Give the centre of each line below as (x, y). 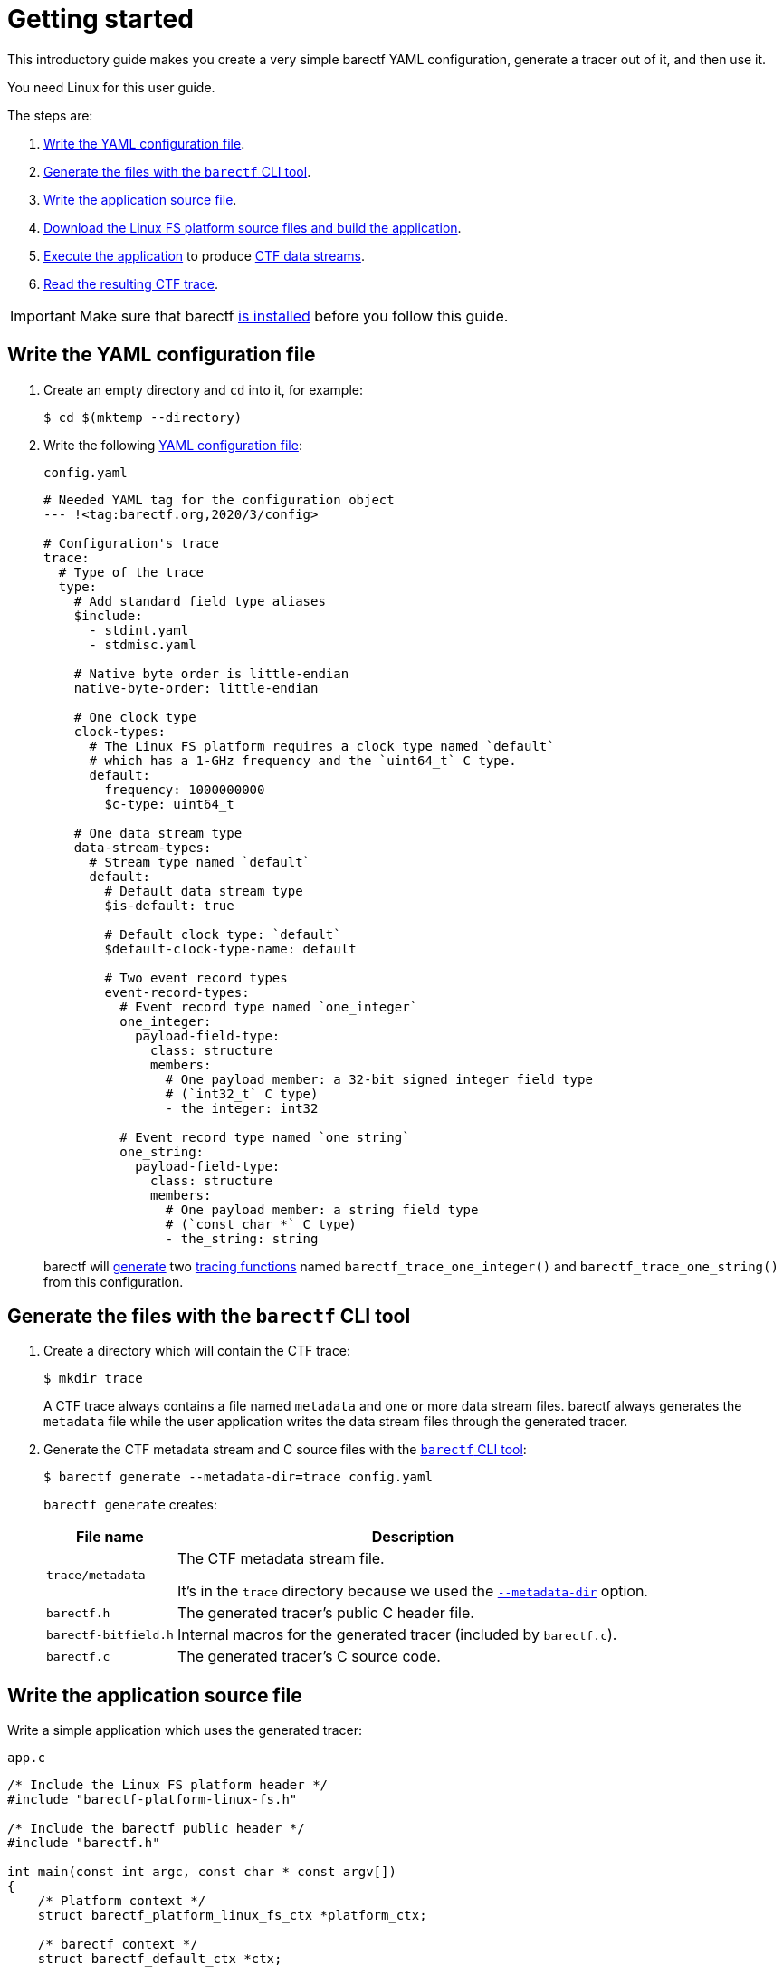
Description (413, 1537)
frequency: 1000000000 (185, 789)
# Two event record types (196, 977)
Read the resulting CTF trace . (131, 283)
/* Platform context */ (122, 1901)
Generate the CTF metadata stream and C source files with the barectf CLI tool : (285, 1450)
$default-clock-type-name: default (230, 949)
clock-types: (119, 731)
